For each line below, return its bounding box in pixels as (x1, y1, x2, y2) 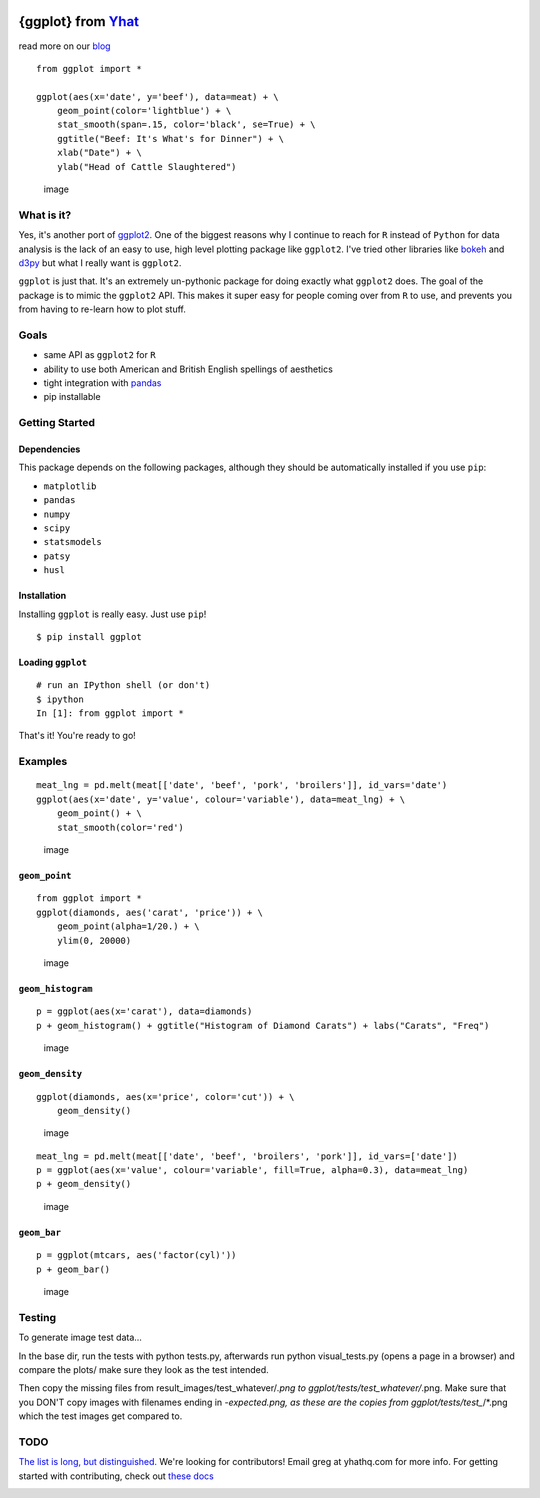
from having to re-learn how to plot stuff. (18, 303, 187, 315)
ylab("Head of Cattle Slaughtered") (56, 161, 237, 172)
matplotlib (43, 480, 97, 492)
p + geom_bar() (36, 1263, 111, 1275)
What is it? (18, 208, 72, 222)
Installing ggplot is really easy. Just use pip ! (18, 608, 207, 620)
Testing (18, 1310, 57, 1324)
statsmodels (43, 536, 102, 548)
